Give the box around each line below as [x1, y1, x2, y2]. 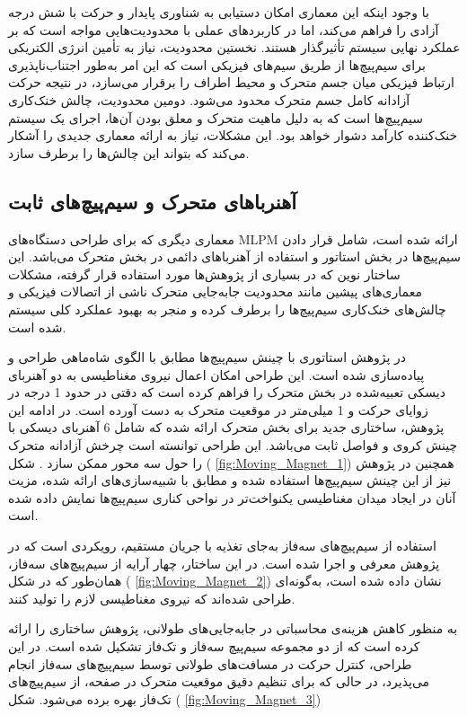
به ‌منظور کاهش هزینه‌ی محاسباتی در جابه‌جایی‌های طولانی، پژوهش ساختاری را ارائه [8, 619, 458, 638]
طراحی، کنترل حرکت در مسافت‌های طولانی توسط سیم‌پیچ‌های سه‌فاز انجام [8, 654, 412, 673]
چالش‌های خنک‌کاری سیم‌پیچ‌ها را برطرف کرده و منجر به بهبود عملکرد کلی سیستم [8, 299, 446, 318]
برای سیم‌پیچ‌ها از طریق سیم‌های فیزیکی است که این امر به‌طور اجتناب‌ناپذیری [8, 55, 426, 74]
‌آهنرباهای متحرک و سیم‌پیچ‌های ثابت [8, 187, 297, 215]
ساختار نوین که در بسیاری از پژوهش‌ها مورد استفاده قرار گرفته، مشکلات [8, 264, 401, 283]
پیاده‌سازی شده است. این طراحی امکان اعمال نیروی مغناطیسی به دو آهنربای [8, 365, 425, 384]
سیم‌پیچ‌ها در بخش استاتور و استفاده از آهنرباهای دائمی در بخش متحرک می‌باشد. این [8, 247, 461, 266]
